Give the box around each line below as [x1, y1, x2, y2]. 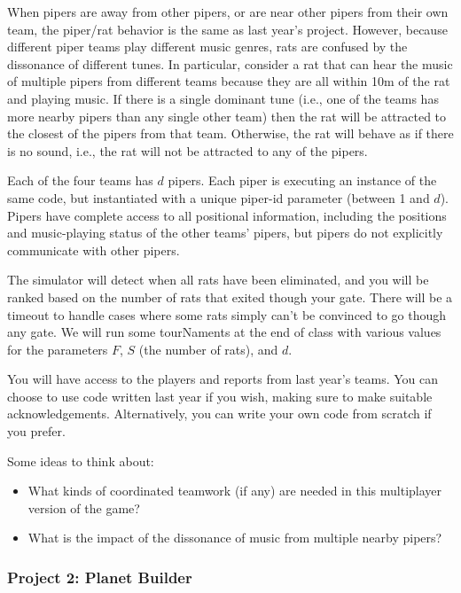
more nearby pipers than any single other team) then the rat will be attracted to [7, 106, 447, 125]
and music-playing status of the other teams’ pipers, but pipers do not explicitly [7, 223, 443, 242]
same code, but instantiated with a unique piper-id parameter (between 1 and [7, 188, 430, 207]
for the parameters [7, 339, 108, 358]
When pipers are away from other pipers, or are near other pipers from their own [7, 3, 449, 20]
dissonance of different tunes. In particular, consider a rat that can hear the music [7, 54, 453, 73]
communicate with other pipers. [7, 240, 180, 259]
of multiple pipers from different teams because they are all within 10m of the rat [7, 72, 450, 90]
